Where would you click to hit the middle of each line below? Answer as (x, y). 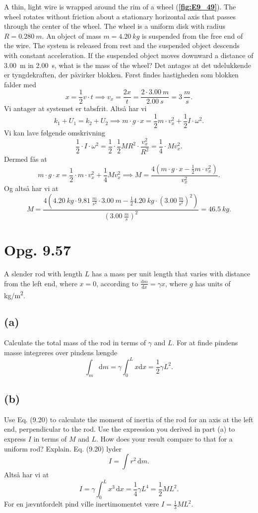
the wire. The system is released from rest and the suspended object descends (122, 45)
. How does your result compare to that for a (164, 439)
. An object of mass (71, 35)
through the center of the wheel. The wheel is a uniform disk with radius (115, 26)
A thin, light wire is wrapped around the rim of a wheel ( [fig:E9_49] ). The (120, 6)
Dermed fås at (26, 159)
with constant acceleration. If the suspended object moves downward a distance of (129, 55)
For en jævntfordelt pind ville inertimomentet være (82, 504)
